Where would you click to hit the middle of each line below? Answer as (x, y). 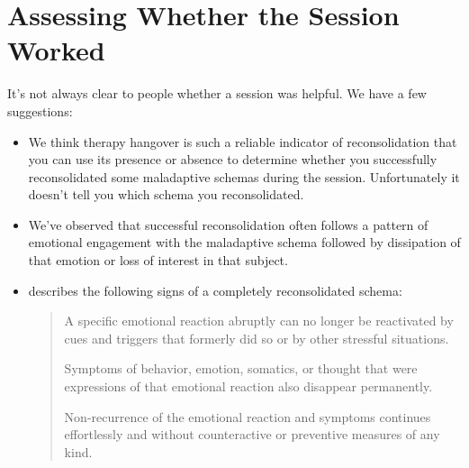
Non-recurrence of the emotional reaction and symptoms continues (248, 416)
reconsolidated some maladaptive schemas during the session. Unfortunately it (244, 176)
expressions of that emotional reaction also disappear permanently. (248, 386)
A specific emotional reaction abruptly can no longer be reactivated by (259, 321)
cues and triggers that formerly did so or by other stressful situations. (257, 338)
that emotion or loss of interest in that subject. (158, 260)
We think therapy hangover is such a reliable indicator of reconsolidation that (243, 141)
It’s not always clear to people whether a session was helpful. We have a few (217, 93)
